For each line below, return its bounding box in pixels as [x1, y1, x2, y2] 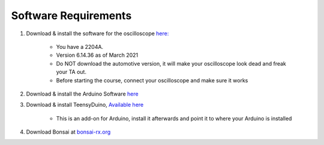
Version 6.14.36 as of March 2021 [56, 51, 139, 59]
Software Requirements [11, 9, 132, 22]
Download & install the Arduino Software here [26, 90, 139, 97]
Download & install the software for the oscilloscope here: [26, 30, 169, 37]
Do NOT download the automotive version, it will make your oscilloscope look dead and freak [56, 60, 286, 67]
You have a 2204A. [56, 43, 104, 50]
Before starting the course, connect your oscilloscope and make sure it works [56, 76, 248, 84]
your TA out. [56, 69, 87, 76]
